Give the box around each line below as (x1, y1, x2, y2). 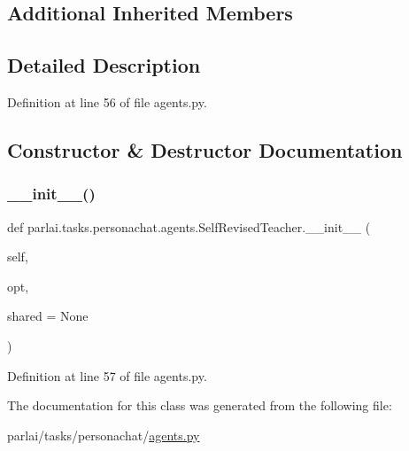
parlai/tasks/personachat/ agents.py (7, 425, 200, 444)
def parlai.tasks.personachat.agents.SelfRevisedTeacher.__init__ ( (7, 217, 371, 236)
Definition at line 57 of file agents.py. (7, 366, 207, 385)
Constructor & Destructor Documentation (7, 136, 403, 163)
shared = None (7, 307, 89, 325)
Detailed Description (7, 51, 201, 79)
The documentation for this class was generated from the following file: (7, 396, 392, 415)
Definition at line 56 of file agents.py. (7, 92, 207, 111)
